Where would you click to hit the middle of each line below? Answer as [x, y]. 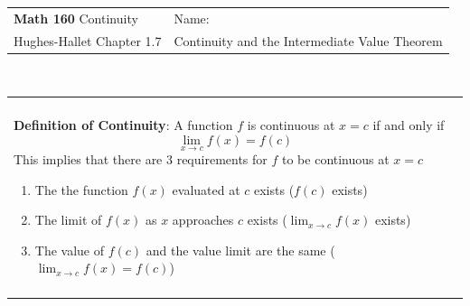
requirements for [222, 159]
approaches [203, 220]
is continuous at [291, 125]
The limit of [68, 220]
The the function [81, 189]
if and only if [409, 125]
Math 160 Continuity [76, 18]
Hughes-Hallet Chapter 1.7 [88, 40]
